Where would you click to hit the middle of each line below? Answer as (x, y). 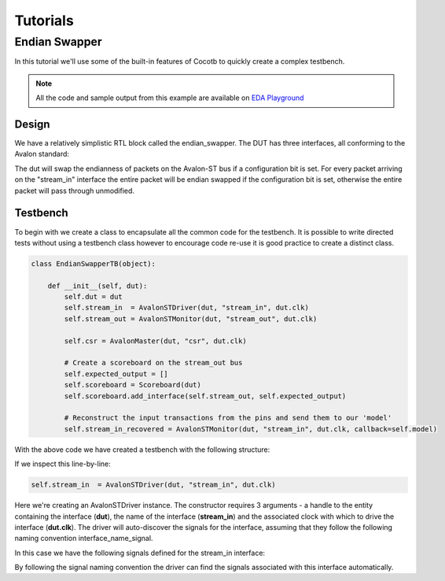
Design (32, 124)
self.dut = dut (94, 297)
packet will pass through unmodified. (75, 191)
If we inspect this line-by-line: (63, 464)
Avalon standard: (42, 154)
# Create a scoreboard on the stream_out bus (153, 363)
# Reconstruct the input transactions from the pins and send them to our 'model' (228, 418)
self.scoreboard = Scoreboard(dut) (133, 385)
